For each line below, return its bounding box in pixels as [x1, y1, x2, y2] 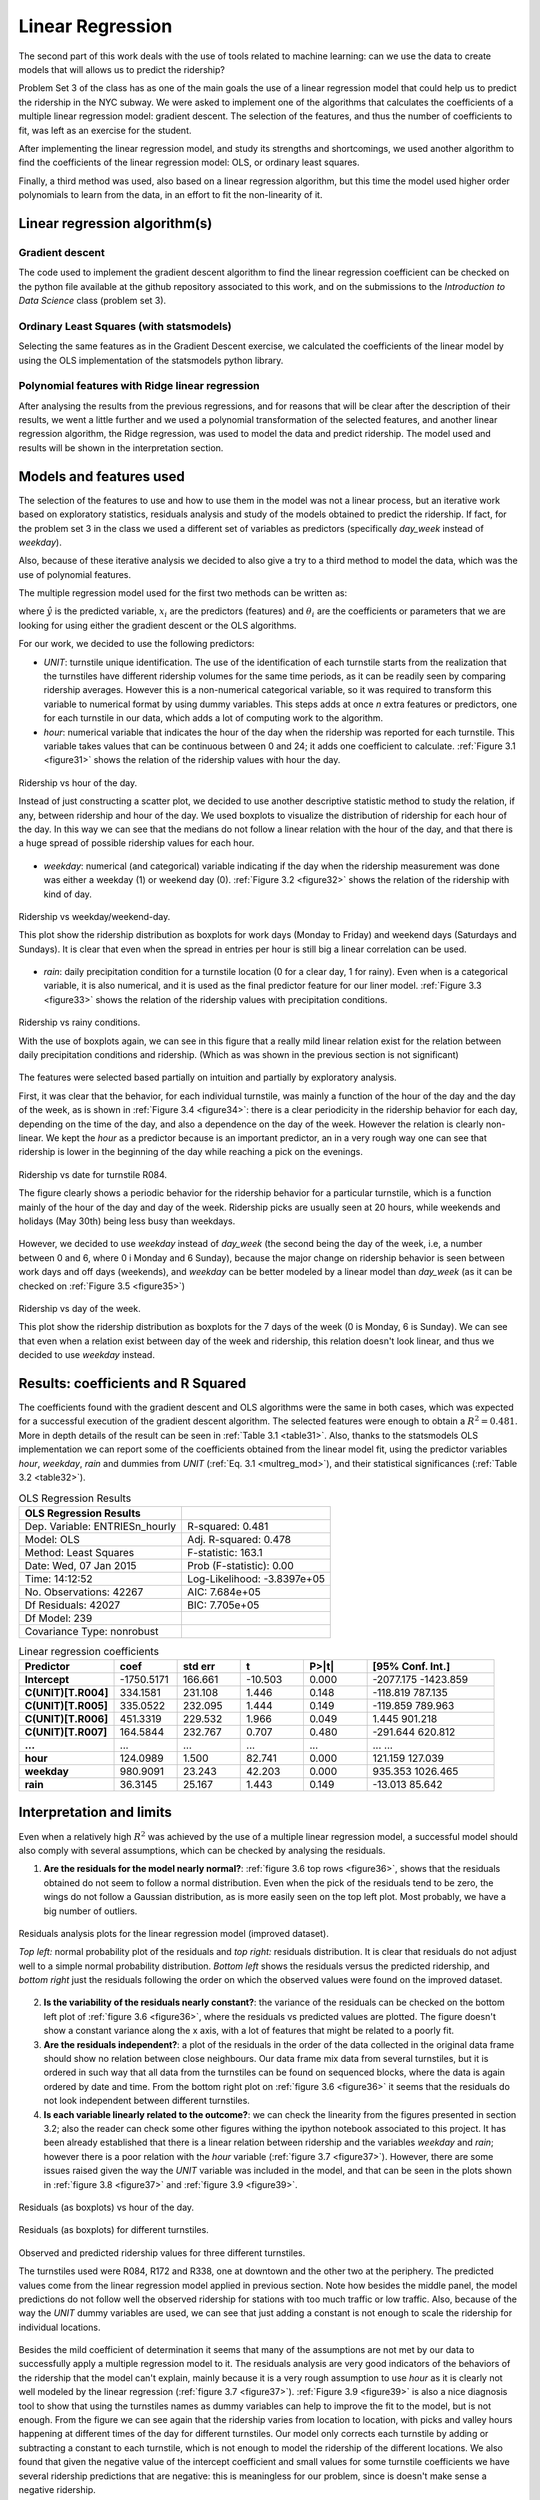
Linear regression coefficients [18, 1644, 160, 1658]
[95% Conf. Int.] [372, 1660, 451, 1674]
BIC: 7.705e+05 [186, 1598, 260, 1612]
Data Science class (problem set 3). [18, 295, 167, 306]
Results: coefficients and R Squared [18, 1375, 247, 1392]
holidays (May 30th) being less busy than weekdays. [18, 1215, 236, 1227]
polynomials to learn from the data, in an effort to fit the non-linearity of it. [18, 189, 323, 201]
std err [182, 1660, 216, 1674]
